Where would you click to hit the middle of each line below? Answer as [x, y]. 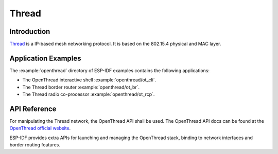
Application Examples [46, 58]
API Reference [33, 109]
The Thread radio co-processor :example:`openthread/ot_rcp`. [89, 94]
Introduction [30, 31]
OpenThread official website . [40, 128]
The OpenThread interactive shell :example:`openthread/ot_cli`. [89, 80]
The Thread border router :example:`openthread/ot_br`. [81, 87]
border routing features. [35, 145]
